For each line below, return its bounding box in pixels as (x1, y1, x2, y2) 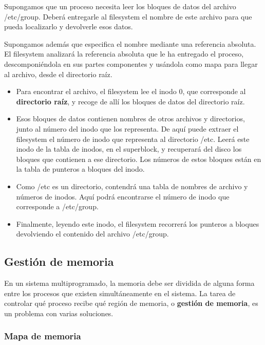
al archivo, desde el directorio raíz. (4, 68, 112, 79)
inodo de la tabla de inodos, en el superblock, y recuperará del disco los (16, 143, 242, 154)
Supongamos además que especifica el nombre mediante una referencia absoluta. (4, 38, 256, 49)
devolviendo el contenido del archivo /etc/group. (16, 228, 169, 239)
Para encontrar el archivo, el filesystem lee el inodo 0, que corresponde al (16, 86, 246, 97)
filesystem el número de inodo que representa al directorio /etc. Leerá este (16, 133, 250, 144)
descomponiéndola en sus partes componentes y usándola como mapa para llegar (4, 58, 258, 69)
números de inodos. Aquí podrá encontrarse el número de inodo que (16, 191, 230, 202)
